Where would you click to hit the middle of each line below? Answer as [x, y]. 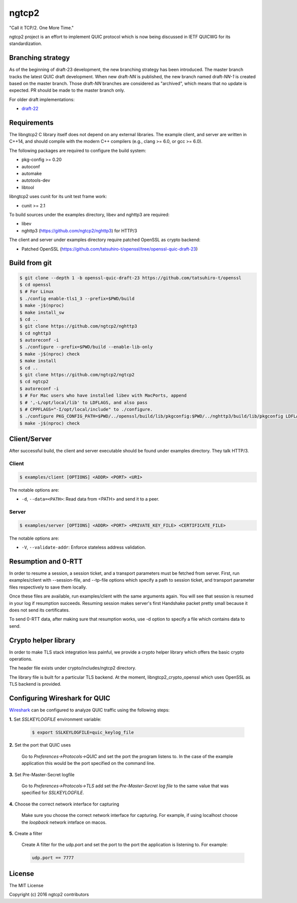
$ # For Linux [37, 292]
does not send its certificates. [40, 610]
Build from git [30, 263]
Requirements [31, 123]
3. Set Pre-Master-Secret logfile [42, 774]
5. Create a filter [26, 833]
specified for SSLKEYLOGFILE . [53, 793]
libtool [28, 187]
